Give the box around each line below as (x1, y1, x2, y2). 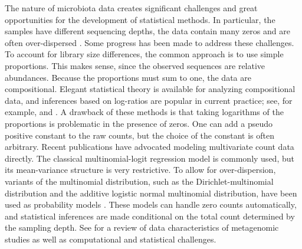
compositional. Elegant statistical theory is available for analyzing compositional (5, 83, 296, 95)
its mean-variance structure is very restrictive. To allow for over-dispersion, (5, 163, 276, 176)
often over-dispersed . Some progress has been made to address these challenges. (5, 36, 294, 48)
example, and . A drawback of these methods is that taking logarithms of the (5, 106, 284, 118)
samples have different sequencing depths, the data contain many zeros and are (5, 25, 290, 37)
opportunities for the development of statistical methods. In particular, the (5, 13, 275, 25)
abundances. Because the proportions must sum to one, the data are (5, 71, 251, 83)
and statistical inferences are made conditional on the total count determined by (5, 209, 295, 222)
